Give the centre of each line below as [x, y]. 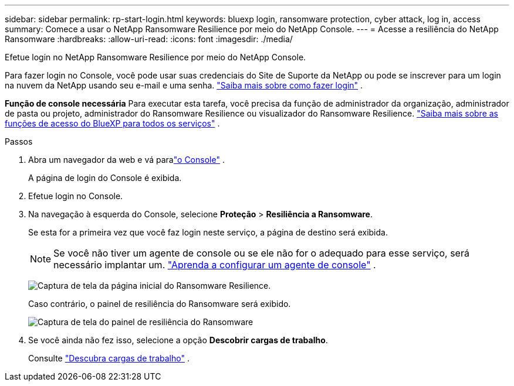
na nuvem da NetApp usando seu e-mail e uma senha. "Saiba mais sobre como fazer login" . [184, 85]
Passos [19, 141]
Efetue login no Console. [76, 196]
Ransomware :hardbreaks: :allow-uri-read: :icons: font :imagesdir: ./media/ [149, 39]
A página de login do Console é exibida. [105, 178]
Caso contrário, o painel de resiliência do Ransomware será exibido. [160, 304]
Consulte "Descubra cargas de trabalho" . [109, 358]
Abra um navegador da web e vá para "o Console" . [126, 160]
